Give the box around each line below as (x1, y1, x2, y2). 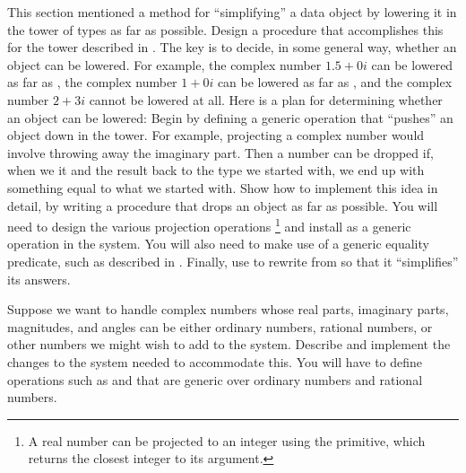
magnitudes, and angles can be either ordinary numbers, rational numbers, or (7, 317, 433, 336)
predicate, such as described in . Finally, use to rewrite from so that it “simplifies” (7, 251, 459, 270)
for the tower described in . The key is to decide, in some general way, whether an (7, 38, 457, 57)
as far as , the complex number (7, 73, 177, 92)
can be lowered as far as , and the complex (217, 73, 453, 92)
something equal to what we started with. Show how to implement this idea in (7, 178, 438, 197)
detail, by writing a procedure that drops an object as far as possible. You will (7, 196, 438, 215)
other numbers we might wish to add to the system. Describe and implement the (7, 335, 451, 354)
